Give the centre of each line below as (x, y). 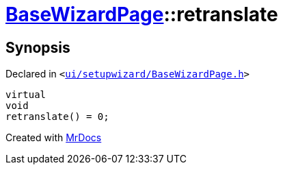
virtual (26, 95)
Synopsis (38, 47)
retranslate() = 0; (57, 117)
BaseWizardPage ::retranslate (142, 14)
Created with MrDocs (54, 138)
